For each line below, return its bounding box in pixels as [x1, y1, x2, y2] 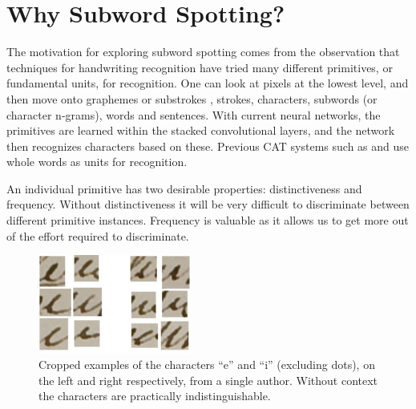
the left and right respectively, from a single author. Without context [38, 371, 378, 388]
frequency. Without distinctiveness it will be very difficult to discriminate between [6, 196, 410, 213]
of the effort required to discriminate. [6, 227, 189, 244]
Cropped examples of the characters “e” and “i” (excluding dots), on [38, 355, 375, 372]
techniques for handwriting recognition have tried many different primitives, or [6, 59, 393, 75]
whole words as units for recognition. [6, 153, 188, 170]
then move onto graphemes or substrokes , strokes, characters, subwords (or [6, 90, 378, 107]
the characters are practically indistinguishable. [38, 387, 271, 404]
